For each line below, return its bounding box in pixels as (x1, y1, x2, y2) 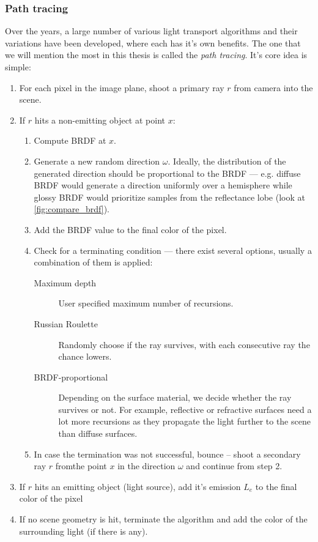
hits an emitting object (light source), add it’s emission (34, 480, 241, 492)
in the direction (117, 459, 176, 472)
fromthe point (55, 459, 107, 472)
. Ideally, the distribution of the (168, 154, 286, 167)
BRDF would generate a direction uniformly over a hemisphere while (34, 179, 292, 191)
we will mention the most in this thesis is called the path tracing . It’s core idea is (5, 48, 308, 61)
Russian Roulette (34, 317, 98, 330)
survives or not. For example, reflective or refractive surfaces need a (58, 403, 312, 415)
